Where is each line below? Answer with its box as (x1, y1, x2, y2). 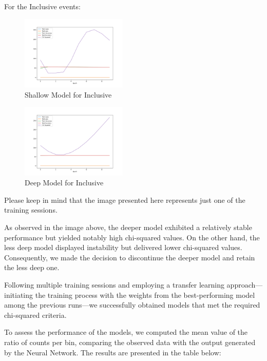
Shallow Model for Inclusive (25, 89, 112, 100)
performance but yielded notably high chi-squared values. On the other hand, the (4, 232, 260, 242)
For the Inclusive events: (4, 1, 81, 11)
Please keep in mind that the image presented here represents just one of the (4, 194, 245, 205)
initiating (4, 289, 33, 300)
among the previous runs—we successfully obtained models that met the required (4, 299, 260, 310)
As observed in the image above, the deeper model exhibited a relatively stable (4, 221, 252, 232)
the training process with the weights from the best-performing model (35, 289, 255, 300)
